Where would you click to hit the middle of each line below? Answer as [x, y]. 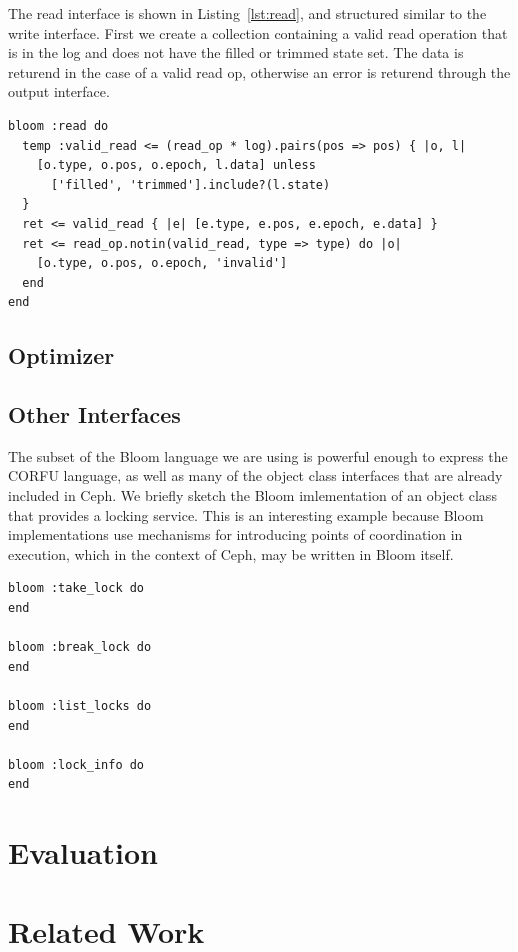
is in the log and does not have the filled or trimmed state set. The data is [236, 52]
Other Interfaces [94, 414]
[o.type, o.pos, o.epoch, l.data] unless [176, 165]
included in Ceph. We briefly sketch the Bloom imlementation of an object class [252, 495]
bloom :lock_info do [76, 764]
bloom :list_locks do [80, 706]
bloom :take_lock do [76, 588]
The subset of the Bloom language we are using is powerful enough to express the [258, 455]
